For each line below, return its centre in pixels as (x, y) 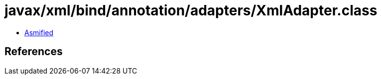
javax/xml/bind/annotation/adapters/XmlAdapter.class (191, 10)
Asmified (39, 32)
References (34, 52)
